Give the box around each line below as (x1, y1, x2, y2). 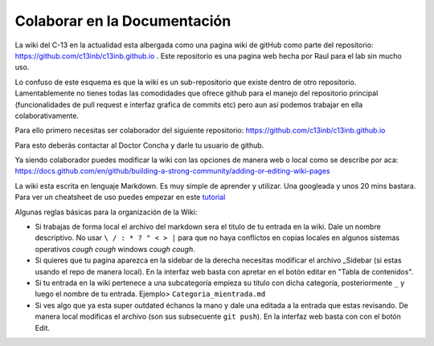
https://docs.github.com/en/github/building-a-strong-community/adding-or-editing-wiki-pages (14, 166, 330, 176)
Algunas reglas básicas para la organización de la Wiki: (14, 207, 198, 217)
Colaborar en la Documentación (14, 12, 231, 30)
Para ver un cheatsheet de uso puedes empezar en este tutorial (14, 193, 226, 202)
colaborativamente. (14, 111, 80, 120)
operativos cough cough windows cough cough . (35, 244, 196, 254)
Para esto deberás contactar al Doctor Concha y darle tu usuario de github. (14, 140, 264, 150)
